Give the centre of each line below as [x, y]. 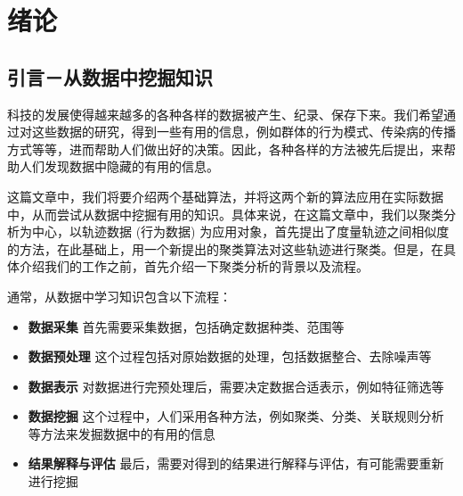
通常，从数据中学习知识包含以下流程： [119, 296]
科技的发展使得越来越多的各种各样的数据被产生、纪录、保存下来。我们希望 [225, 114]
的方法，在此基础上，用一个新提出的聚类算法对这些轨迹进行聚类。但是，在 [225, 248]
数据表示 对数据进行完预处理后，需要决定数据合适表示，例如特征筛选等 [236, 386]
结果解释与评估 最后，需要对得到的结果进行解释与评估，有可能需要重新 [236, 463]
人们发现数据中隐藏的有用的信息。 [119, 166]
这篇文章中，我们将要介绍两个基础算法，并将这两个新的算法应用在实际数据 [225, 196]
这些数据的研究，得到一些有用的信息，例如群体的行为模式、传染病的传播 [244, 132]
